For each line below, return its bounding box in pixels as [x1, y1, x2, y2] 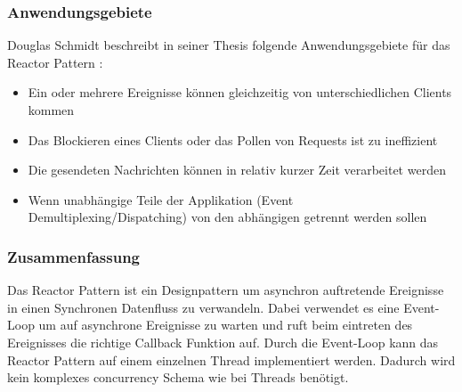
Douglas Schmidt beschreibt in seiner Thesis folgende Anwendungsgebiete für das [7, 36, 450, 54]
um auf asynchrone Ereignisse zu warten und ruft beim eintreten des [38, 315, 413, 334]
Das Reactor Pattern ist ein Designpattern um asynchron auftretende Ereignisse [7, 281, 444, 299]
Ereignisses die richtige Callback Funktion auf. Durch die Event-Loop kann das [7, 332, 439, 351]
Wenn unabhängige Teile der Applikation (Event [28, 190, 294, 208]
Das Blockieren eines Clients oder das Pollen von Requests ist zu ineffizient [28, 130, 438, 149]
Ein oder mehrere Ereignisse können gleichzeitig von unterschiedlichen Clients [28, 83, 452, 102]
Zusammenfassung [7, 245, 141, 267]
